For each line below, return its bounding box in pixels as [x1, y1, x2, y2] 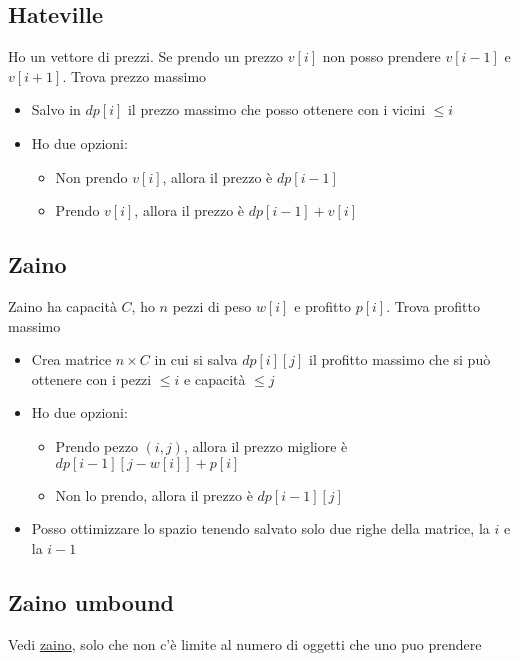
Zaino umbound [8, 586, 175, 617]
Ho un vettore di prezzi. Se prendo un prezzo [8, 46, 284, 67]
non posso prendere [322, 46, 441, 67]
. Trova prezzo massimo [62, 65, 207, 86]
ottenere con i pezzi [31, 368, 152, 389]
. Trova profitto [386, 295, 480, 316]
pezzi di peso [172, 295, 252, 316]
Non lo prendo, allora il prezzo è [55, 484, 253, 505]
